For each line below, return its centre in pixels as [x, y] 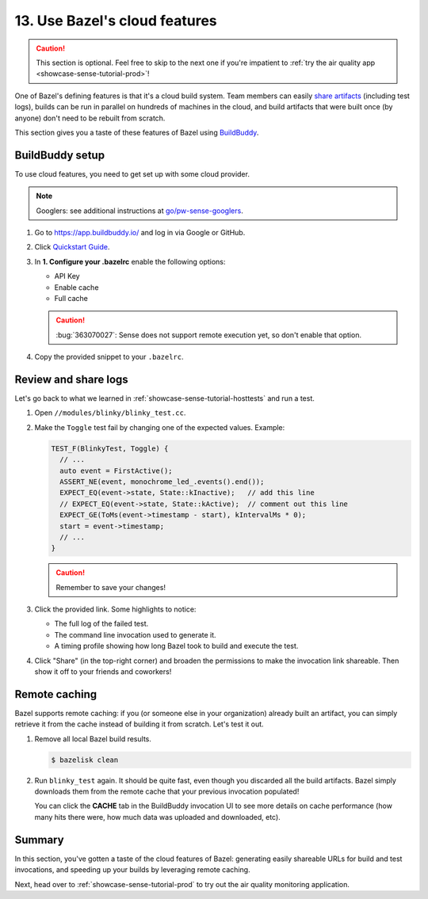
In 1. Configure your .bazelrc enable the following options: [130, 261]
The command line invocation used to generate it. [136, 634]
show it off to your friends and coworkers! [103, 672]
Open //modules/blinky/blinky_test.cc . [110, 413]
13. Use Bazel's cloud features [116, 21]
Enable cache [76, 287]
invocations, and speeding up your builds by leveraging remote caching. [132, 870]
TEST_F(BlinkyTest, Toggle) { [110, 448]
